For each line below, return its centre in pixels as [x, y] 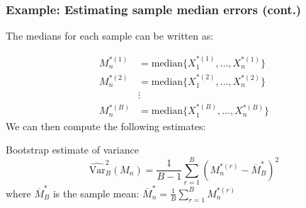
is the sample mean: [96, 193]
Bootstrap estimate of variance [72, 150]
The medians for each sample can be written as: [110, 36]
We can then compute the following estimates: [106, 126]
